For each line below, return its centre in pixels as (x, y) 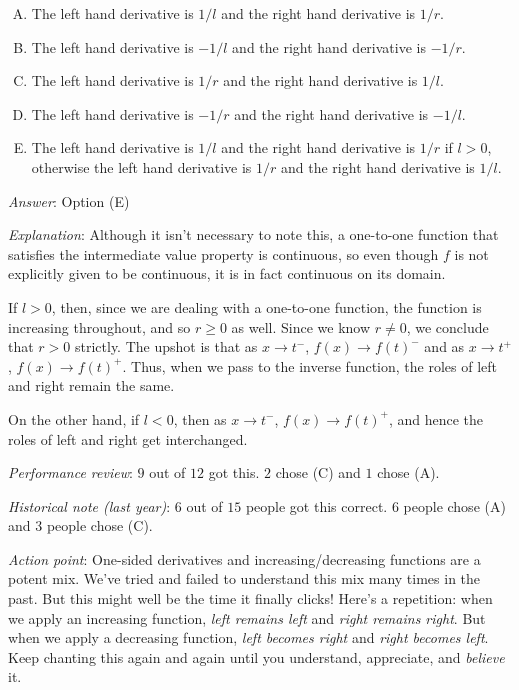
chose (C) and (318, 472)
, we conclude (447, 326)
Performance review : (70, 472)
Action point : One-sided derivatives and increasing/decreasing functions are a (244, 558)
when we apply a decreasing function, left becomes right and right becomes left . (248, 637)
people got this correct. (316, 505)
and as (444, 346)
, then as (200, 418)
